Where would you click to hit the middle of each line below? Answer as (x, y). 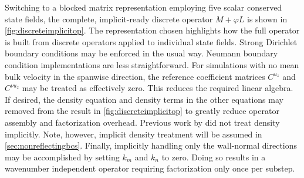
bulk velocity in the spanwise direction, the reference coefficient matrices (135, 76)
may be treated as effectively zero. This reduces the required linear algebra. (158, 88)
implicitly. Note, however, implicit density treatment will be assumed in (134, 134)
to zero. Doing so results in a (214, 157)
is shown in (267, 19)
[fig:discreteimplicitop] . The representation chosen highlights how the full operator (152, 30)
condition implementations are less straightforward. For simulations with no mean (152, 64)
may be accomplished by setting (62, 157)
